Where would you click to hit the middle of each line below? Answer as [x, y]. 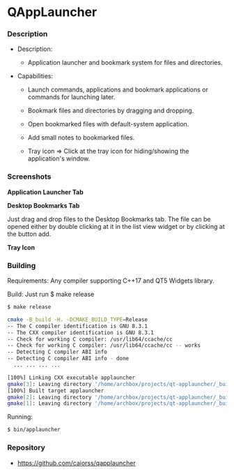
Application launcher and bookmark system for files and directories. [125, 63]
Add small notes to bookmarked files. [81, 138]
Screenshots [29, 177]
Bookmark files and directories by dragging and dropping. [111, 111]
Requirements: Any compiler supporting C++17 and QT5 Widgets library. [111, 281]
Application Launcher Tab [45, 192]
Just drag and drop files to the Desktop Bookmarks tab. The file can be [109, 219]
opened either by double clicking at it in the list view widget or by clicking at [116, 226]
